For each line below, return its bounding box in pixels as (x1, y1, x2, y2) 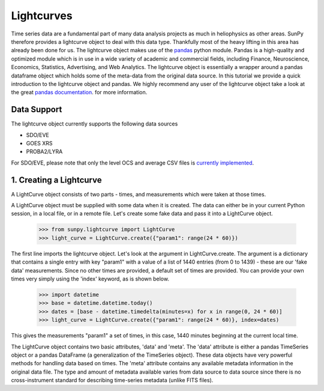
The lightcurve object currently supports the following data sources (11, 120, 178, 127)
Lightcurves (11, 9, 73, 22)
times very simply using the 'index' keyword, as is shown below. (11, 275, 169, 282)
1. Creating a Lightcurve (11, 175, 102, 185)
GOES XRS (26, 139, 53, 147)
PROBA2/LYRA (26, 148, 63, 156)
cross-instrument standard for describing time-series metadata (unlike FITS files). (11, 377, 214, 384)
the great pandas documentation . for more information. (11, 89, 148, 96)
